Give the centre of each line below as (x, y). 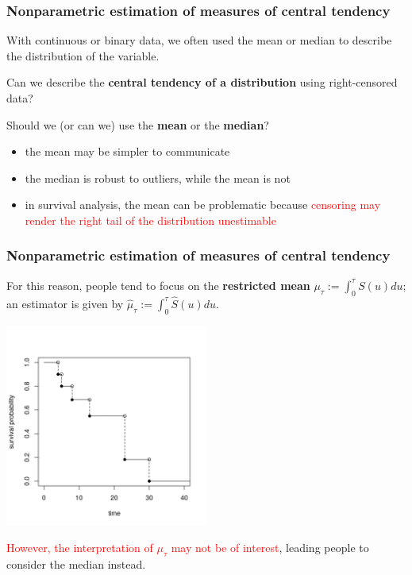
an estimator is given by (65, 303)
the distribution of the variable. (83, 55)
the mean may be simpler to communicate (127, 151)
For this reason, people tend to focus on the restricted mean (158, 285)
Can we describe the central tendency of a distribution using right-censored (202, 82)
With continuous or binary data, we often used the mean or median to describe (199, 40)
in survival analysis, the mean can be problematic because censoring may (203, 205)
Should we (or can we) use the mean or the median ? (138, 124)
